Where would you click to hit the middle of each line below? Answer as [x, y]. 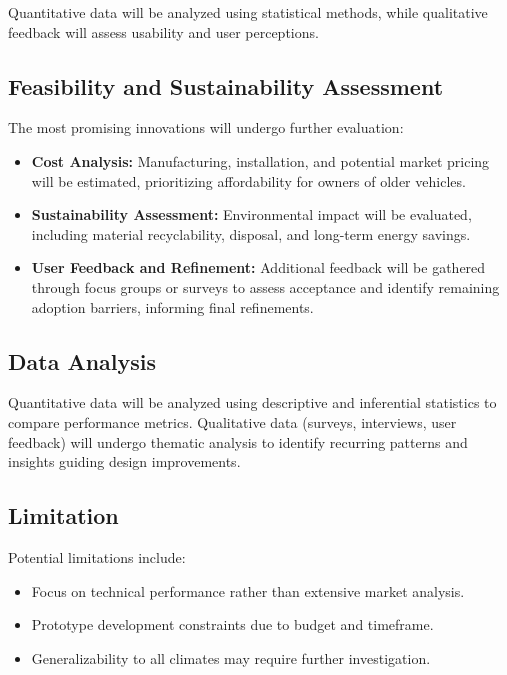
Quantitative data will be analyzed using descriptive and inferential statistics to [252, 402]
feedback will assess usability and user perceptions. [163, 31]
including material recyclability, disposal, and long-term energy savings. [251, 233]
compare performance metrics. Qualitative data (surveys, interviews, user [232, 421]
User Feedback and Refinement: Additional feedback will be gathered [258, 267]
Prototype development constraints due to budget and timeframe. [232, 624]
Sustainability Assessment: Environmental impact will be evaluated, [251, 214]
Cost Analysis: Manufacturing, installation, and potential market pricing [260, 160]
